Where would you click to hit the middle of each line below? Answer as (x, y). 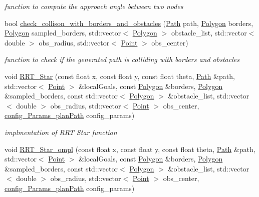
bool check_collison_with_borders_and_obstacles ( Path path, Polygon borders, (129, 23)
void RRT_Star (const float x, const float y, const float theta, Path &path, (120, 76)
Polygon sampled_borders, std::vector (63, 33)
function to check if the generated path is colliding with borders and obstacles (122, 59)
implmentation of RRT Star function (61, 132)
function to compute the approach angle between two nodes (94, 6)
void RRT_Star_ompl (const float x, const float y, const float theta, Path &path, (130, 149)
